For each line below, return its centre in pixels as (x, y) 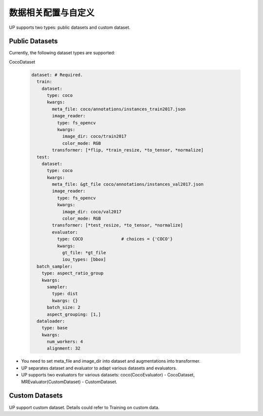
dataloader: (51, 321)
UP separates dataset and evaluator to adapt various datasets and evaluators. (99, 368)
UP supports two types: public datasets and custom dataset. (70, 27)
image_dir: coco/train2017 (94, 136)
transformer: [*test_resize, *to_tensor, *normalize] (117, 225)
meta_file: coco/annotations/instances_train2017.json (119, 109)
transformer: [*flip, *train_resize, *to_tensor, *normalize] (128, 150)
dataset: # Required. (57, 75)
